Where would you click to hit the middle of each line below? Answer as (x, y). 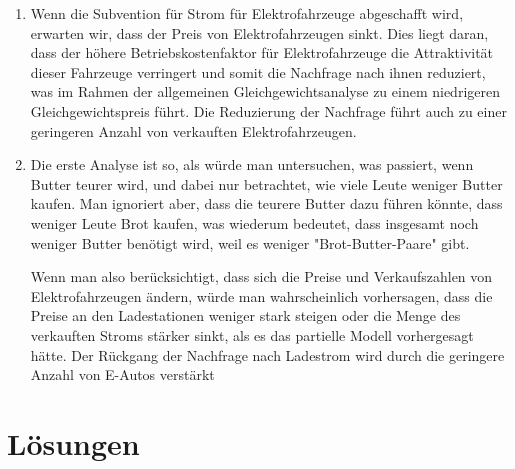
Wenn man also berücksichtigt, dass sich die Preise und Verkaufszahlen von (261, 276)
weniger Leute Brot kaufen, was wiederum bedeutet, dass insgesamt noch (254, 222)
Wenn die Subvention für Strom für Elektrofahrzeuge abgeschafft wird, (247, 13)
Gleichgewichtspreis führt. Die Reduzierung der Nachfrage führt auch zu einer (268, 110)
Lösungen (73, 442)
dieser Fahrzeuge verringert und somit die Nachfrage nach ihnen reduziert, (258, 71)
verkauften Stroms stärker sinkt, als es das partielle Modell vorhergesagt (252, 334)
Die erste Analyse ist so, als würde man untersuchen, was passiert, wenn (252, 164)
